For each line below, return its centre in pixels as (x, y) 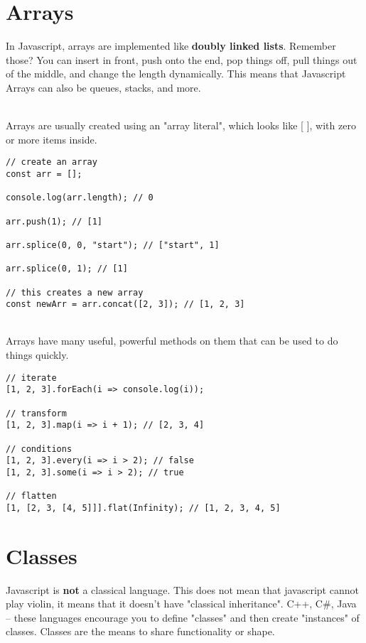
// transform (36, 413)
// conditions (39, 449)
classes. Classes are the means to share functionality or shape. (140, 631)
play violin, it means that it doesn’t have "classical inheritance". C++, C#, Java (181, 604)
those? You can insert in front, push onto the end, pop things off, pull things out (182, 59)
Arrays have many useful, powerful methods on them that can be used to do (172, 341)
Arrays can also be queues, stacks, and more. (103, 87)
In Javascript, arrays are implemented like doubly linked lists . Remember (171, 46)
